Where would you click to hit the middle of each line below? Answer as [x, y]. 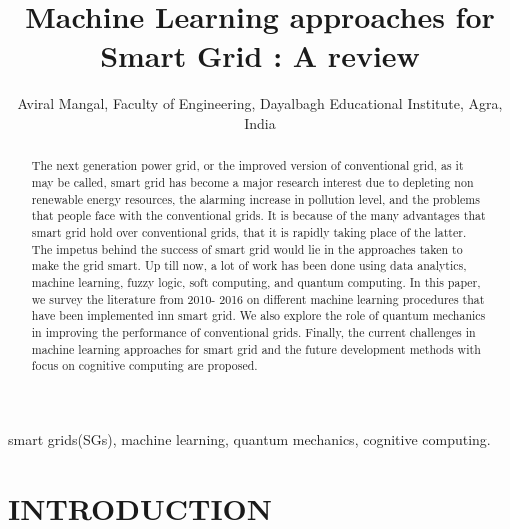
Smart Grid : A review [260, 55]
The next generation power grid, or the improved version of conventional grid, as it [247, 165]
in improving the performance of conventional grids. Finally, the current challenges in [253, 331]
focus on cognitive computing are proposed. [144, 365]
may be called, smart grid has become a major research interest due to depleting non [252, 181]
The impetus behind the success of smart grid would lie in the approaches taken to [247, 248]
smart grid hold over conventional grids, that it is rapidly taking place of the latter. [249, 231]
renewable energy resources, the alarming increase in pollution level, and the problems [255, 198]
